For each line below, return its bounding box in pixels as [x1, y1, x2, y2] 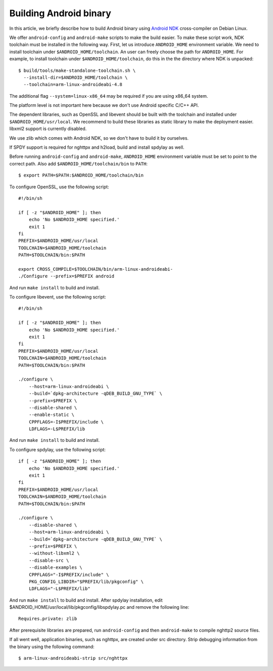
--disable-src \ [28, 557, 69, 563]
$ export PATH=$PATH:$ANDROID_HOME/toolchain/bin [18, 173, 144, 178]
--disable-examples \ [28, 565, 83, 570]
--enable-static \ [28, 412, 75, 417]
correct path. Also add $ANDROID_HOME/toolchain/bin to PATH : [9, 160, 148, 166]
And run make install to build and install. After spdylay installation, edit [9, 597, 163, 603]
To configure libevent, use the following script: [9, 294, 106, 300]
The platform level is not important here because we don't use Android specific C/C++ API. [9, 102, 199, 108]
